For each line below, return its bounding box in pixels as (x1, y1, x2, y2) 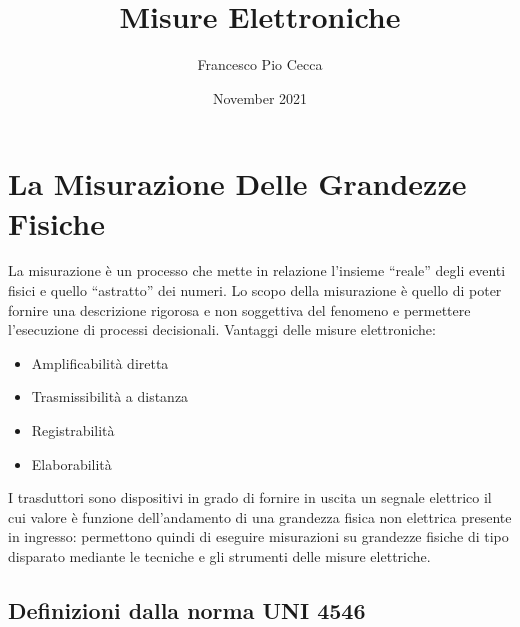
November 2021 (212, 87, 308, 108)
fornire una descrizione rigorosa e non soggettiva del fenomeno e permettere (8, 299, 471, 320)
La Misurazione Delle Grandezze (8, 163, 467, 204)
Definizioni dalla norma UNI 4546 (8, 594, 366, 625)
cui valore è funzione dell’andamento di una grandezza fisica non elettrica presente (8, 506, 512, 527)
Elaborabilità (31, 453, 112, 474)
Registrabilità (31, 420, 115, 440)
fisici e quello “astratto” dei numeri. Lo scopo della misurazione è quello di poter (8, 280, 502, 301)
